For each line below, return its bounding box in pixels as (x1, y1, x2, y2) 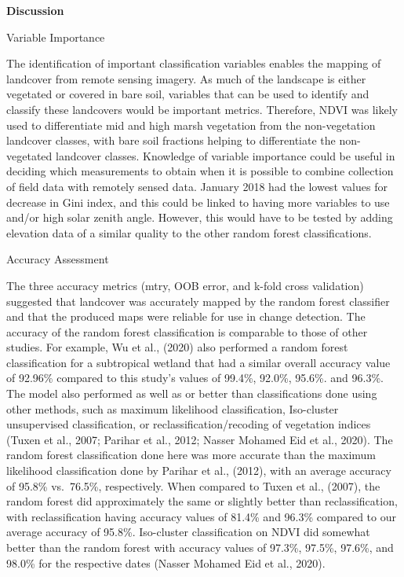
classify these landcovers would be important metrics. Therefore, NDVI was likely (6, 101, 398, 117)
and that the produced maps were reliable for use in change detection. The (6, 308, 366, 325)
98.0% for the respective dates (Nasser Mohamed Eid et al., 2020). (6, 554, 326, 571)
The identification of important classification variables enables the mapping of (6, 55, 381, 72)
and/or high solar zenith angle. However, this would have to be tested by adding (6, 209, 393, 226)
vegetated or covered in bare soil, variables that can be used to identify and (6, 86, 369, 102)
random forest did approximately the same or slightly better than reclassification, (6, 493, 398, 509)
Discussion (6, 2, 64, 18)
